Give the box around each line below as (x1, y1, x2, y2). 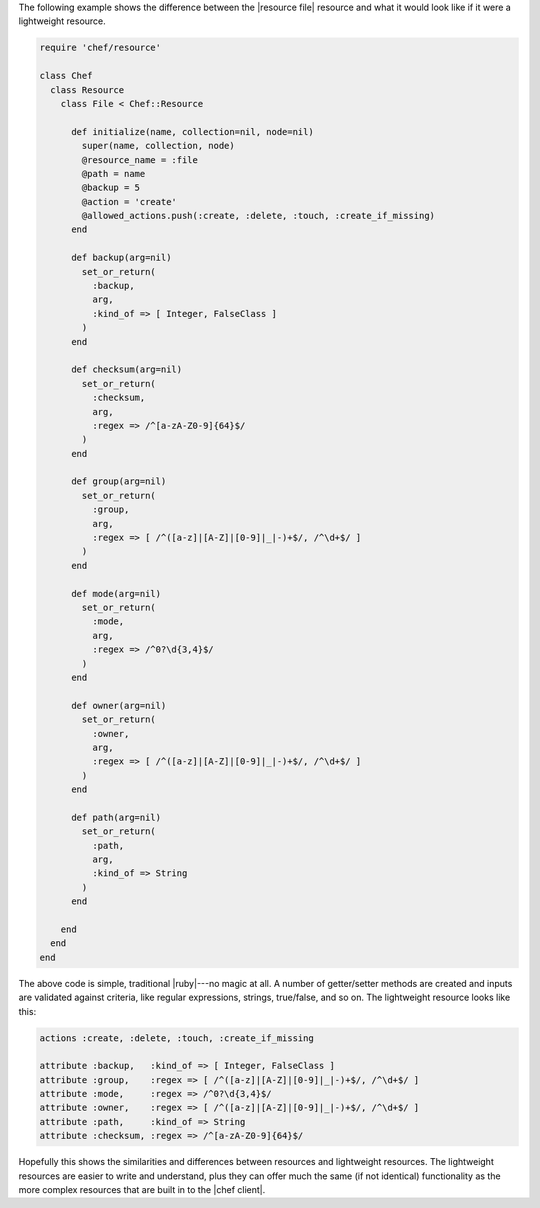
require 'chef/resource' (39, 42, 162, 54)
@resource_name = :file (81, 154, 199, 165)
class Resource (50, 84, 125, 95)
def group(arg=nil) (71, 476, 167, 487)
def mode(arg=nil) (71, 588, 162, 599)
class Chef (39, 70, 93, 82)
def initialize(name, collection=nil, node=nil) (71, 126, 314, 137)
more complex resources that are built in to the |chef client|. (18, 1184, 266, 1196)
